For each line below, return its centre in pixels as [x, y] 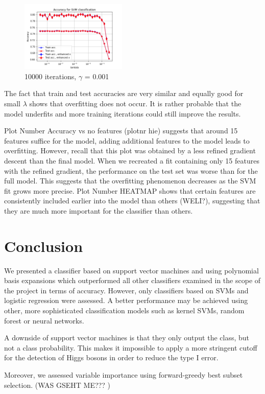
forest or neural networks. [44, 320]
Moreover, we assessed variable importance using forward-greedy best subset [124, 374]
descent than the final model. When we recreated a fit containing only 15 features [132, 160]
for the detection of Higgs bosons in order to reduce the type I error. [111, 357]
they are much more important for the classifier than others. [99, 210]
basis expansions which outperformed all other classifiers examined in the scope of [132, 280]
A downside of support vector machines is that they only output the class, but [127, 338]
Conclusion [44, 246]
